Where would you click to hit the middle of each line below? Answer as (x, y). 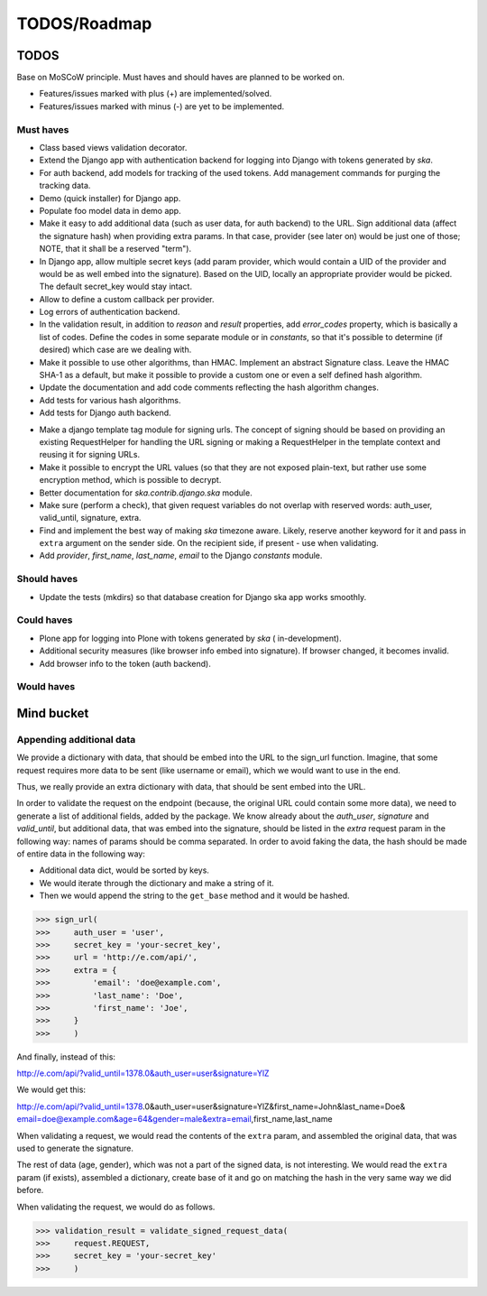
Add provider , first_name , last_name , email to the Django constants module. (181, 556)
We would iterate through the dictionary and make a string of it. (156, 883)
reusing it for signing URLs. (89, 455)
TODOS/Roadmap (84, 23)
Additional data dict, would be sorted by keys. (124, 870)
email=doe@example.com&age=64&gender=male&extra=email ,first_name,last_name (175, 1119)
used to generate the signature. (75, 1148)
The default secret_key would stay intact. (116, 287)
